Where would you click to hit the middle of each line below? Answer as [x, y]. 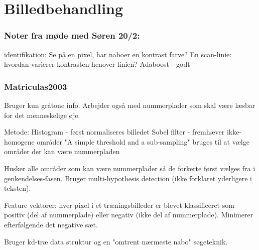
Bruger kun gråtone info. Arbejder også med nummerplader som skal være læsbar [130, 105]
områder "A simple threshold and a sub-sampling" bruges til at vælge [143, 141]
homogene [19, 141]
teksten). [18, 188]
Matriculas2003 [36, 86]
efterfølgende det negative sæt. [51, 224]
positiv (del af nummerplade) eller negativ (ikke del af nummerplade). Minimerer [129, 215]
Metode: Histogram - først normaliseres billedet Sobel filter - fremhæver [114, 132]
